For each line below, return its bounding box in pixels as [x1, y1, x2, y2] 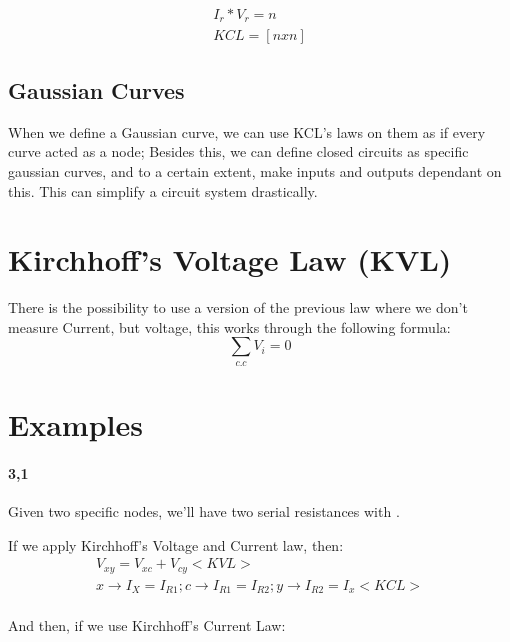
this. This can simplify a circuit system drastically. [8, 180, 318, 201]
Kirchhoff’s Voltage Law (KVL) [8, 239, 452, 280]
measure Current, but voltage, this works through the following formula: [8, 316, 451, 337]
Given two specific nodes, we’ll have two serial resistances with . [8, 500, 400, 521]
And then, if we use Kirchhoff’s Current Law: [8, 615, 286, 636]
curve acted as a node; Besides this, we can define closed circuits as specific [8, 141, 469, 162]
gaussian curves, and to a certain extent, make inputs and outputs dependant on [8, 160, 502, 181]
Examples [8, 403, 143, 444]
